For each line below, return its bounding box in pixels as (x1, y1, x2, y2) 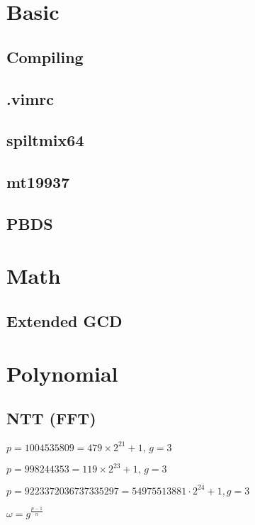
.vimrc (6, 87, 54, 109)
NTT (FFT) (6, 407, 96, 429)
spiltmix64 (6, 129, 84, 151)
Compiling (6, 45, 84, 67)
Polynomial (6, 358, 118, 387)
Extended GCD (6, 310, 123, 332)
